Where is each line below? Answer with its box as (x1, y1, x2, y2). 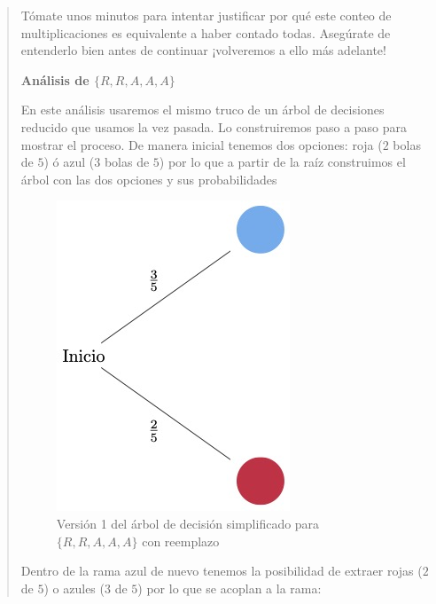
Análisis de (20, 70, 90, 89)
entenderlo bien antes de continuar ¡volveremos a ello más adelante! (20, 41, 386, 59)
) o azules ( (43, 578, 105, 597)
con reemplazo (142, 531, 220, 550)
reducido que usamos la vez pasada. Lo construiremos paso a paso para (20, 117, 408, 136)
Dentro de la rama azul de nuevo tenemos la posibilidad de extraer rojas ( (20, 561, 423, 580)
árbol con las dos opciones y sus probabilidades (20, 169, 277, 188)
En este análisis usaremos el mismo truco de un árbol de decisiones (20, 100, 385, 119)
